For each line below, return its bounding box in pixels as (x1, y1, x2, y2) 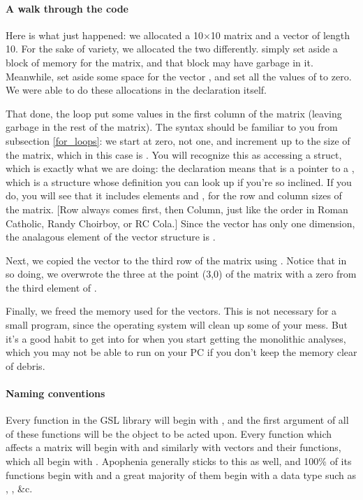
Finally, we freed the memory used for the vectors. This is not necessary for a (6, 303, 337, 318)
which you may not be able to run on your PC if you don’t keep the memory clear (6, 345, 357, 359)
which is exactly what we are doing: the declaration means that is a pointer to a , (6, 161, 355, 176)
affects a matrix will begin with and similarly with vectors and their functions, (6, 440, 341, 455)
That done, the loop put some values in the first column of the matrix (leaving (6, 106, 342, 120)
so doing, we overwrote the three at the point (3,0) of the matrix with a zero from (6, 266, 357, 281)
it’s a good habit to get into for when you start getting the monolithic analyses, (6, 331, 346, 345)
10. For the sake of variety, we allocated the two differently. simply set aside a (6, 41, 338, 56)
